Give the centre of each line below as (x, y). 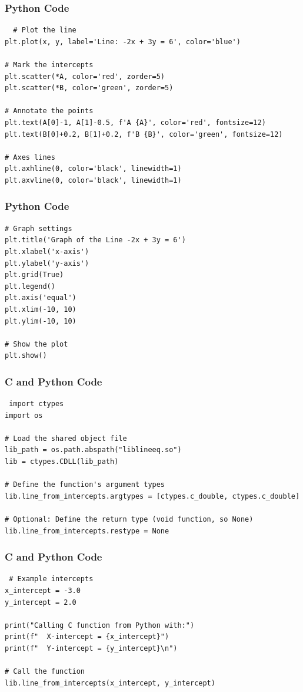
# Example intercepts (51, 579)
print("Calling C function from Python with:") (100, 625)
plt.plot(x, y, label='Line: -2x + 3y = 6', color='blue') (123, 42)
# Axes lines (30, 157)
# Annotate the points (49, 111)
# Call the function (45, 672)
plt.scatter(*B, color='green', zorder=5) (89, 88)
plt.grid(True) (34, 275)
